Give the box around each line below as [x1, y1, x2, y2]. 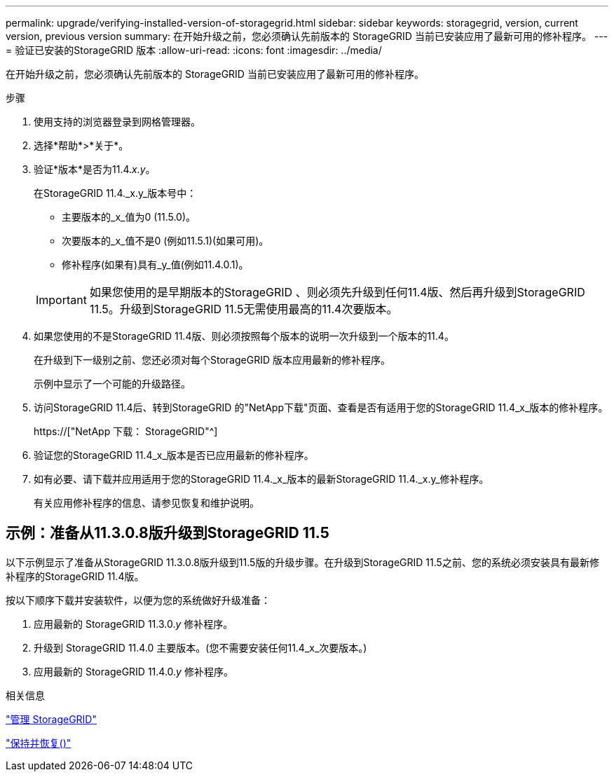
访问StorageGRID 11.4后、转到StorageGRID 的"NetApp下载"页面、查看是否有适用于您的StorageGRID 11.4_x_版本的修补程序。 [34, 401, 608, 413]
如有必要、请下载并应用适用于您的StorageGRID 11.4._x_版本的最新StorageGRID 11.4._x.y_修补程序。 [34, 473, 489, 485]
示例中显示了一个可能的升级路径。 [34, 378, 191, 390]
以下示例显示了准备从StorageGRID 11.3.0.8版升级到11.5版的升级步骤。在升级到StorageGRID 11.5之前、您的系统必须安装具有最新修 [6, 556, 599, 568]
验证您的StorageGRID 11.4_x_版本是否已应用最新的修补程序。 [34, 449, 314, 461]
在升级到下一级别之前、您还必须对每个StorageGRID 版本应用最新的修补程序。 [34, 354, 390, 366]
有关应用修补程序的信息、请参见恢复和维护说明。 [34, 497, 259, 509]
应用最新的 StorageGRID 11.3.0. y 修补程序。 [34, 617, 233, 630]
